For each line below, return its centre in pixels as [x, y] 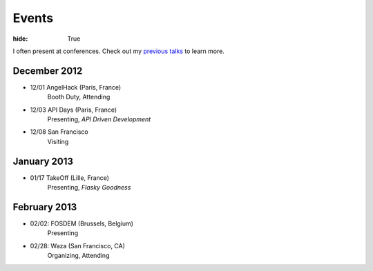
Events [33, 18]
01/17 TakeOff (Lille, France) [70, 178]
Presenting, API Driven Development [99, 119]
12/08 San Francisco [59, 132]
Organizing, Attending [78, 256]
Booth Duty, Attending [79, 97]
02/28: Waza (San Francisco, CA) [78, 245]
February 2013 [45, 207]
